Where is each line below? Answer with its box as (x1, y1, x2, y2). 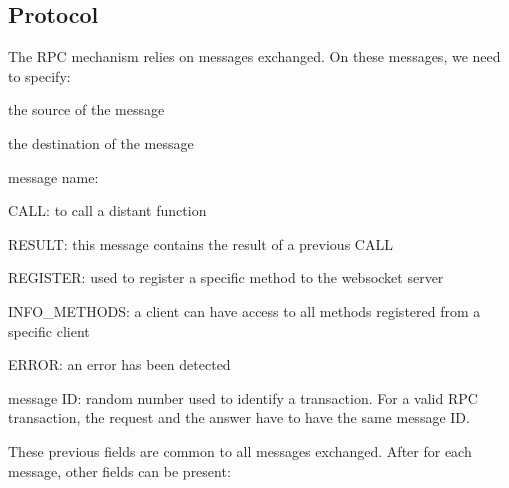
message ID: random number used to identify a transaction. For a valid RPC (8, 387, 478, 408)
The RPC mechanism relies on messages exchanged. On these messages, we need (8, 46, 501, 67)
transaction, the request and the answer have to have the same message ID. (8, 407, 470, 428)
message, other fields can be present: (8, 460, 231, 481)
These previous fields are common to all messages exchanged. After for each (8, 440, 472, 461)
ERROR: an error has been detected (8, 354, 231, 375)
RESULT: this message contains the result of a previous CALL (8, 233, 393, 254)
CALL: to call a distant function (8, 200, 207, 221)
